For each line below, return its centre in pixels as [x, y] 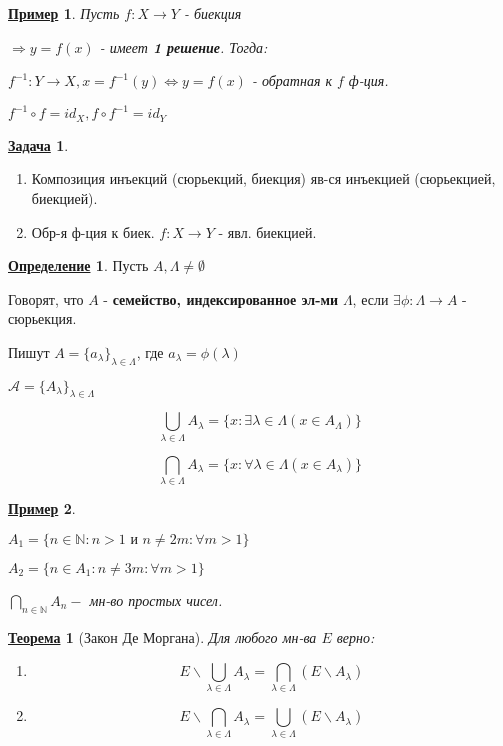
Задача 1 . [38, 144]
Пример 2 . [42, 508]
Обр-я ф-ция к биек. [93, 231]
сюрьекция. [42, 318]
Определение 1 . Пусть [78, 265]
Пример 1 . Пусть [64, 13]
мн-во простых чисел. [156, 599]
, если [370, 298]
